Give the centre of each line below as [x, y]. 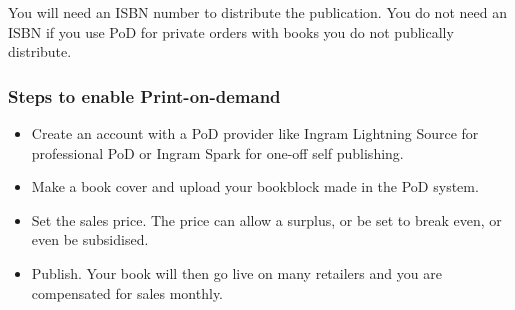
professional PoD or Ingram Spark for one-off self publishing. [217, 152]
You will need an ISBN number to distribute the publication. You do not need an [257, 12]
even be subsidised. [90, 239]
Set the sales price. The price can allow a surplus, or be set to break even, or [266, 219]
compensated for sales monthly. [127, 292]
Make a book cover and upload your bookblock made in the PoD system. [255, 186]
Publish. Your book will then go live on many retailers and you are [236, 272]
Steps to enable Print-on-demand [144, 95]
